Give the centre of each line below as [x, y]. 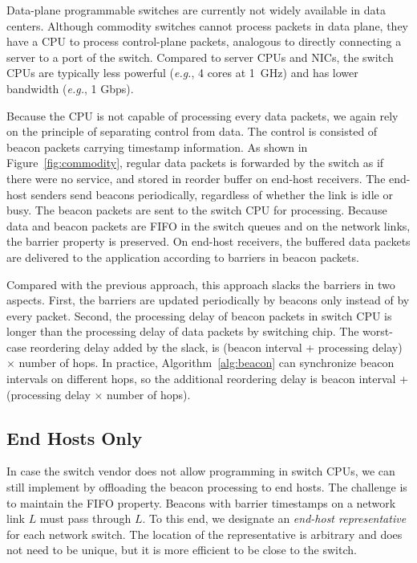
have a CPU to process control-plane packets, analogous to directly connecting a [204, 41]
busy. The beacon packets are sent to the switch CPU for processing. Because [197, 210]
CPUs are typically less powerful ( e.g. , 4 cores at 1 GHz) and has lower [182, 73]
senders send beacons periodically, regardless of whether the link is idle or [212, 194]
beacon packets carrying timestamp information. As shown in [157, 147]
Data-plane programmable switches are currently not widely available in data [196, 10]
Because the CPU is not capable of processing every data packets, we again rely [202, 115]
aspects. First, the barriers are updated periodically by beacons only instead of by [208, 300]
